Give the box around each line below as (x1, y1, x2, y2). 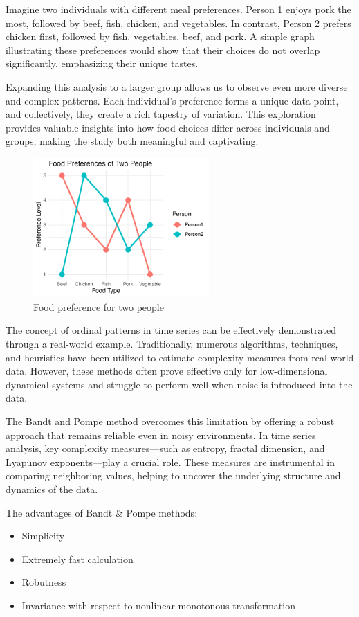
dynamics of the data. (6, 481, 98, 496)
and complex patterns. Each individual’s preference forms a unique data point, (6, 93, 339, 107)
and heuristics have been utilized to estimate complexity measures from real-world (6, 350, 354, 364)
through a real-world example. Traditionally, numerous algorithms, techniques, (6, 336, 338, 350)
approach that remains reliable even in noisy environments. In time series (6, 427, 316, 442)
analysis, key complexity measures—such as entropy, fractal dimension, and (6, 441, 325, 456)
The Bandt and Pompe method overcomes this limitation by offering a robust (6, 413, 335, 428)
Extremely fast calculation (21, 551, 134, 566)
